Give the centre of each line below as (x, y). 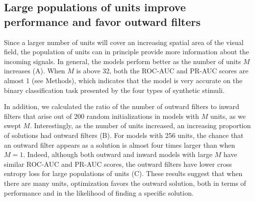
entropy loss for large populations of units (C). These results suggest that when (123, 173)
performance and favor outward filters (102, 21)
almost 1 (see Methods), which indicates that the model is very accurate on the (123, 80)
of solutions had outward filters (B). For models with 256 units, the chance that (124, 135)
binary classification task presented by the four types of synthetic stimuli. (114, 90)
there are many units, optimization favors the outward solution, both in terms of (125, 183)
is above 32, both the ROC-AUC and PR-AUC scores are (162, 71)
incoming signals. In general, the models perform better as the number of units (123, 61)
